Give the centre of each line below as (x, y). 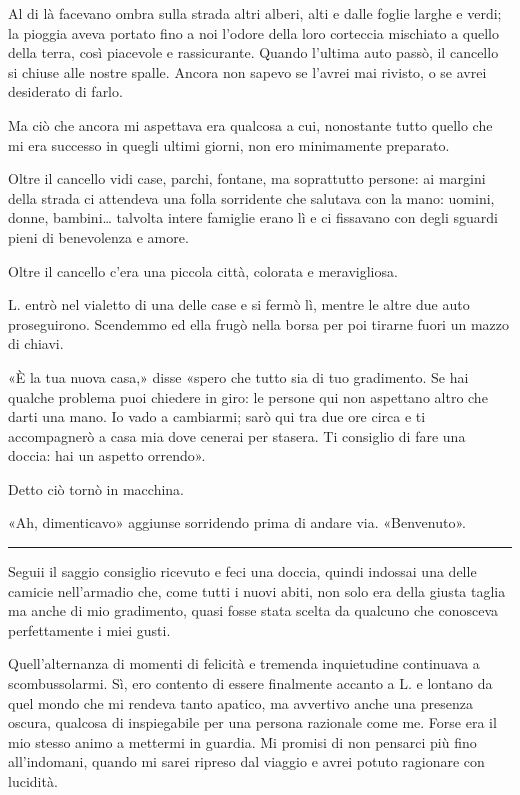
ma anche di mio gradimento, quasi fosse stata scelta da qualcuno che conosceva (253, 610)
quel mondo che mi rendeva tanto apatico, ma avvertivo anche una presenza (240, 702)
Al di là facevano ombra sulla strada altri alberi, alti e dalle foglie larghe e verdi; (255, 13)
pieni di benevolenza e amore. (98, 236)
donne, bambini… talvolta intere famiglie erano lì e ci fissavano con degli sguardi (253, 217)
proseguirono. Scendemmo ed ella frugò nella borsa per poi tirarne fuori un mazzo (259, 323)
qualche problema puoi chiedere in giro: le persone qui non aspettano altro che (248, 396)
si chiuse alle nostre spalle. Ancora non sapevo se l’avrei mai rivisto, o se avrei (247, 71)
